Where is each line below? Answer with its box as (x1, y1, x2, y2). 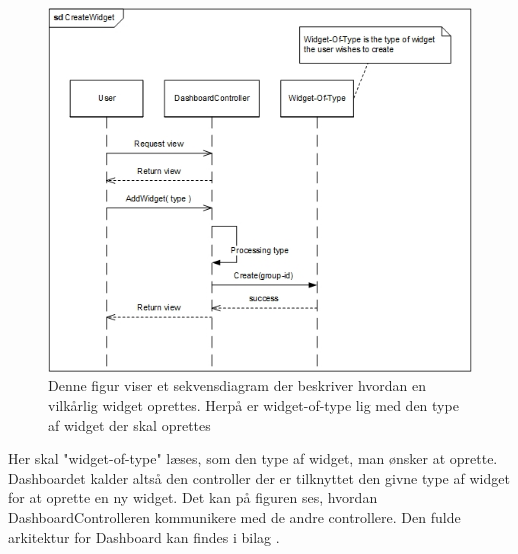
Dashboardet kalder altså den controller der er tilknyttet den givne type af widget (8, 467, 510, 488)
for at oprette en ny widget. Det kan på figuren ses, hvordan (8, 487, 378, 508)
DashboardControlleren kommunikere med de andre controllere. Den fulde (8, 507, 461, 528)
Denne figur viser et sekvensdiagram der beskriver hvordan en (48, 375, 426, 396)
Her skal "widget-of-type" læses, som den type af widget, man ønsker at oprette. (8, 448, 498, 469)
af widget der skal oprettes (48, 414, 211, 435)
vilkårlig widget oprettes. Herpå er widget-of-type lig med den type (48, 395, 459, 416)
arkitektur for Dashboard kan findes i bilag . (8, 526, 280, 547)
